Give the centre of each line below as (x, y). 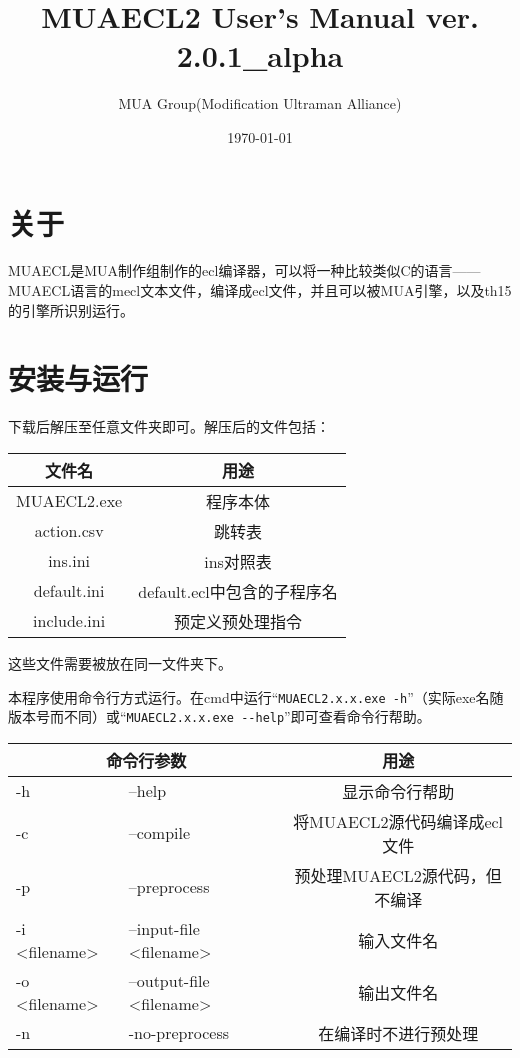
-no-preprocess (178, 1033)
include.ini (69, 621)
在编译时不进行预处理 (398, 1033)
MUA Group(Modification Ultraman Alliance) (260, 103)
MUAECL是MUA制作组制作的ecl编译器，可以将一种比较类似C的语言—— (244, 270)
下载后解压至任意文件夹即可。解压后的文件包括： (169, 426)
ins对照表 (238, 561)
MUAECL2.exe (69, 501)
